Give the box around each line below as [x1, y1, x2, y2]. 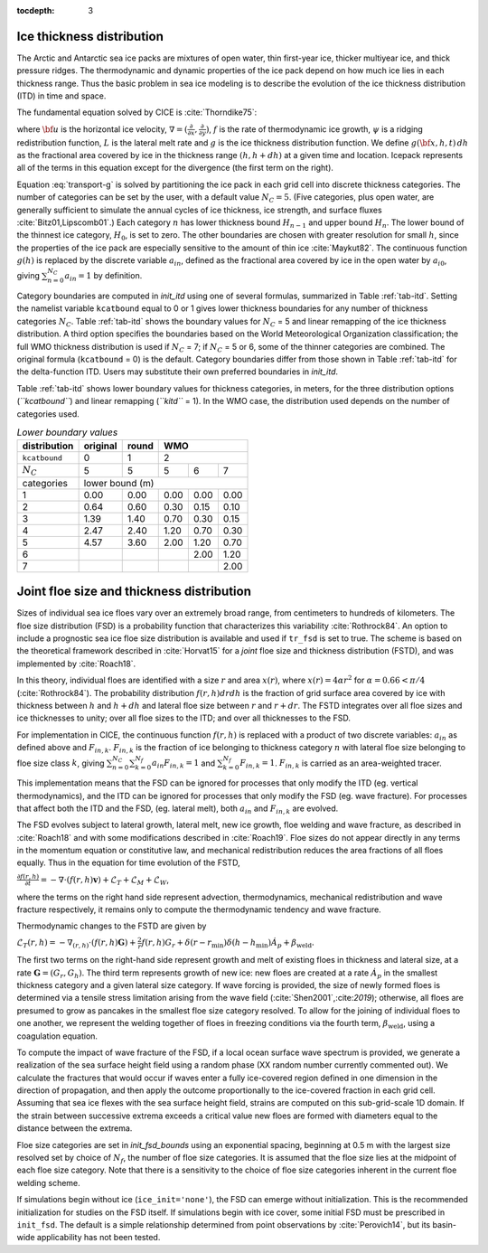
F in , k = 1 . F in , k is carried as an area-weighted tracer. [239, 758, 442, 770]
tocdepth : [16, 5, 55, 15]
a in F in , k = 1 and [152, 758, 216, 770]
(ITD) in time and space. [16, 90, 107, 101]
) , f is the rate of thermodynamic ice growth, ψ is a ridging [205, 123, 424, 135]
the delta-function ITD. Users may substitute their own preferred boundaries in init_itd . [16, 366, 339, 377]
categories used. [16, 408, 80, 419]
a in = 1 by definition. [64, 270, 143, 284]
